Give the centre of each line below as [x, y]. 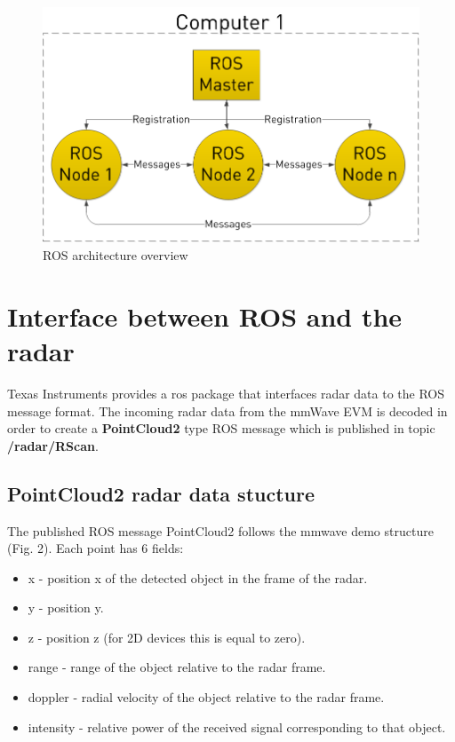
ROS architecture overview [116, 255]
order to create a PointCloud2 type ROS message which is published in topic [221, 428]
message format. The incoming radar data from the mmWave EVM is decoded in [227, 410]
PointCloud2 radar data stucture [161, 493]
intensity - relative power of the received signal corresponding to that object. [237, 726]
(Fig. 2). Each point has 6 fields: [96, 548]
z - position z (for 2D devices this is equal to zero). [167, 637]
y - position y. [66, 608]
